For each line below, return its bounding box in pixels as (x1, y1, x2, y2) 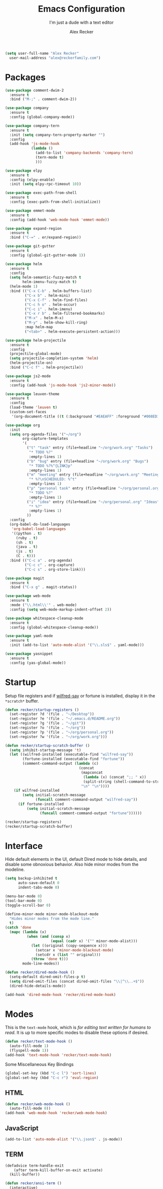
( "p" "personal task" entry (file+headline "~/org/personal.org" (26, 486, 162, 491)
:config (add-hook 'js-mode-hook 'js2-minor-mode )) (9, 383, 116, 387)
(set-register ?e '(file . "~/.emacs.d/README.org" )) (9, 716, 120, 721)
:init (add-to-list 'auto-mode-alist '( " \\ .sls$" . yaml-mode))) (9, 643, 145, 648)
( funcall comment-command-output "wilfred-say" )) (35, 797, 138, 802)
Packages (5, 72, 46, 83)
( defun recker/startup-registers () (5, 707, 79, 712)
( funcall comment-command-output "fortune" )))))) (39, 811, 142, 816)
